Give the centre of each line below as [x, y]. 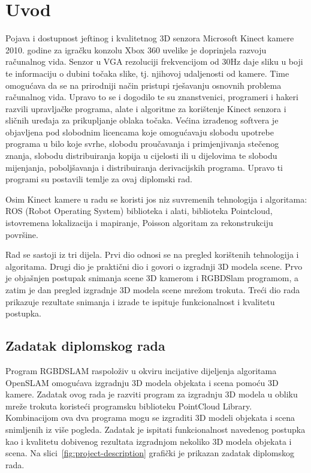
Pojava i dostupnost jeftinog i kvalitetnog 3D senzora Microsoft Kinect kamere [150, 38]
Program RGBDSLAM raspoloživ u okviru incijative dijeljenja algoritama [141, 370]
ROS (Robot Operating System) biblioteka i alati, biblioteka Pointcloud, [139, 211]
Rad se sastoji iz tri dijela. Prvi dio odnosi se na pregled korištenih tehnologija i [152, 254]
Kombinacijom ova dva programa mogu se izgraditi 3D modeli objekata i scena [150, 418]
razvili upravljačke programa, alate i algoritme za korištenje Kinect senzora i [146, 108]
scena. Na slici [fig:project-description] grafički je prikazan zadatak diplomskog [150, 453]
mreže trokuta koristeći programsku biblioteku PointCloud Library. [129, 406]
